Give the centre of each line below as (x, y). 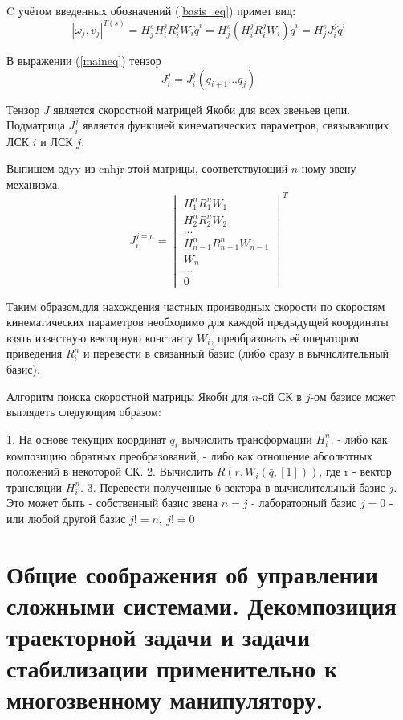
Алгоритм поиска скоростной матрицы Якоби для (128, 396)
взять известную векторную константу (100, 337)
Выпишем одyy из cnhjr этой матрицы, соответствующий (147, 168)
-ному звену (327, 168)
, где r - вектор (355, 471)
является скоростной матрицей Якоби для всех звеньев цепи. (202, 109)
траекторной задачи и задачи (159, 637)
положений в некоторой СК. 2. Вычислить (110, 471)
